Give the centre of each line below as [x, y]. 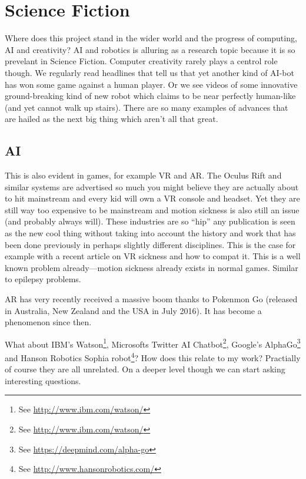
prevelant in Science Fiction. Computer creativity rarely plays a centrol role [141, 61]
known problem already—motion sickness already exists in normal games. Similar [152, 267]
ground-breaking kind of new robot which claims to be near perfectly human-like [150, 96]
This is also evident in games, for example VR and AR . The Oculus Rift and [143, 175]
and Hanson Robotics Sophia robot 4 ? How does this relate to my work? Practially [153, 357]
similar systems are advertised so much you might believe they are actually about [152, 186]
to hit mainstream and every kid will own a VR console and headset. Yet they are [152, 198]
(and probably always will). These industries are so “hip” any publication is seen [150, 221]
